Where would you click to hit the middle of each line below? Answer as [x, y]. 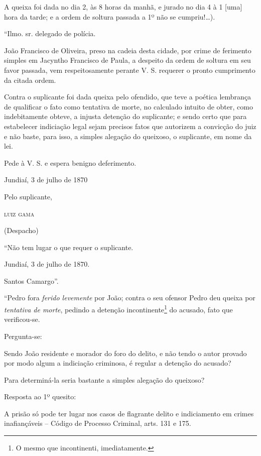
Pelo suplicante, [28, 196]
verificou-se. [22, 319]
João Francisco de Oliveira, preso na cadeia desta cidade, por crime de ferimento [128, 50]
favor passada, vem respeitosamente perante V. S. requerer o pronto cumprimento [130, 70]
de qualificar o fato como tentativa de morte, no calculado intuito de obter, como [128, 106]
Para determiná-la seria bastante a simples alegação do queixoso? [104, 379]
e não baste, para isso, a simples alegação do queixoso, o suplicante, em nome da [128, 136]
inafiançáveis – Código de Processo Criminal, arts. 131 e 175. [98, 423]
